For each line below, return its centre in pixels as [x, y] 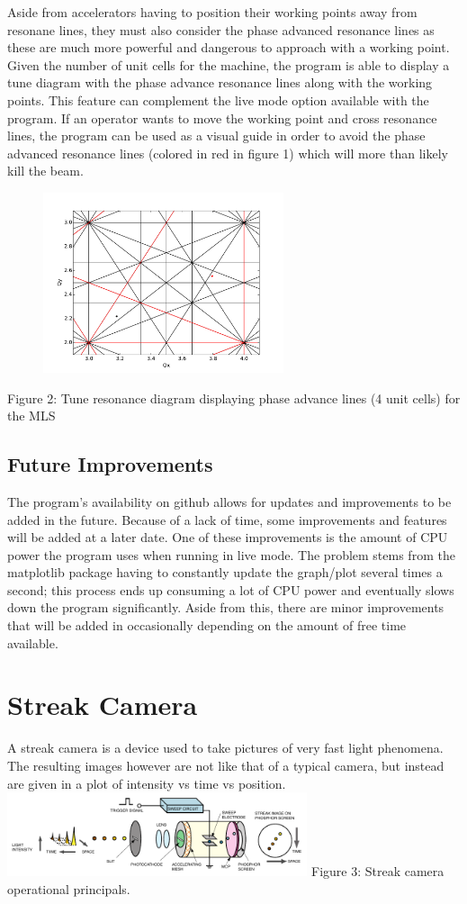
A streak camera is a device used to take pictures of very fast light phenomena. [225, 748]
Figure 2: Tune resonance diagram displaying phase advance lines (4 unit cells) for [234, 398]
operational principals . [69, 888]
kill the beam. [45, 171]
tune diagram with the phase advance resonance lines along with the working [220, 82]
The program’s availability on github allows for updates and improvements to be [229, 501]
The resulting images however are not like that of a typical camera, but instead [226, 765]
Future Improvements [110, 464]
